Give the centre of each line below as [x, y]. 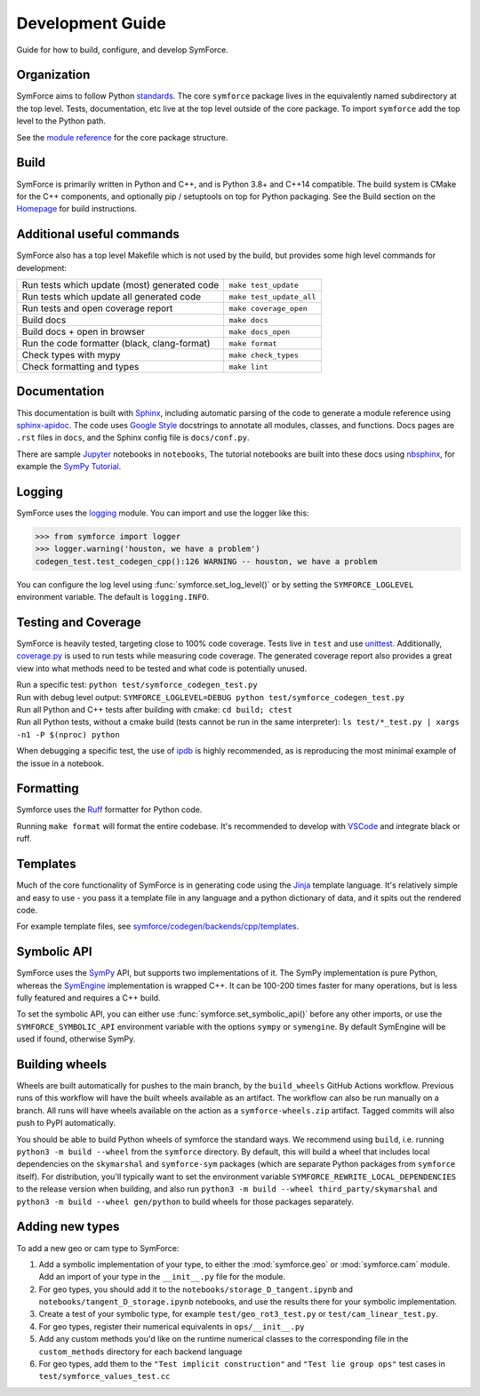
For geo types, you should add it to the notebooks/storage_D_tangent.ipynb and [196, 1289]
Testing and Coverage [79, 622]
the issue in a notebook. [60, 763]
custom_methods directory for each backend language [140, 1352]
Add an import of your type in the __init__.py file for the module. [162, 1277]
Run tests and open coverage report [97, 308]
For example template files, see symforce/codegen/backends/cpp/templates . [158, 926]
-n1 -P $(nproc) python [68, 734]
